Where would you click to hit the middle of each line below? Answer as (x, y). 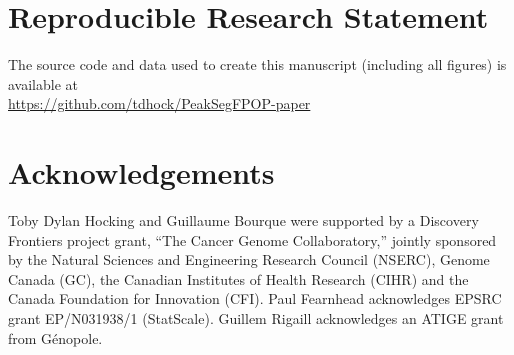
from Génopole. (55, 337)
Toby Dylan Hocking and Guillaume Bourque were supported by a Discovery (243, 220)
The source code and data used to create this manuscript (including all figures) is (257, 64)
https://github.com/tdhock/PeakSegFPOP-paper (159, 103)
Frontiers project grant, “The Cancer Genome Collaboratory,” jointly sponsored (252, 239)
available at (43, 83)
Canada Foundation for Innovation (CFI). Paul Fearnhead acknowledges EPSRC (255, 298)
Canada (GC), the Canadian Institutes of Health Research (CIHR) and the (238, 278)
